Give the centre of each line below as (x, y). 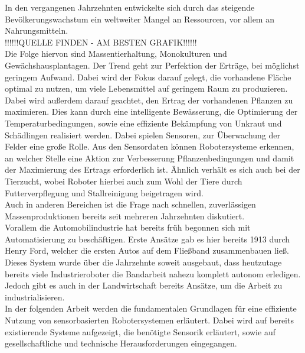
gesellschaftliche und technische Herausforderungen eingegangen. (121, 343)
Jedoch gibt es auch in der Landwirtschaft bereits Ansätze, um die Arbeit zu (144, 285)
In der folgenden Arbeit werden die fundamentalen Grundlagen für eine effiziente (151, 308)
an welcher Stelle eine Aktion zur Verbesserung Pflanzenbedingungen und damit (150, 158)
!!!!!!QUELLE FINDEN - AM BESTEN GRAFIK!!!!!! (101, 42)
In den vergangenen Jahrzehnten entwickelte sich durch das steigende (130, 7)
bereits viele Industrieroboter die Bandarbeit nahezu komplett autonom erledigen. (153, 273)
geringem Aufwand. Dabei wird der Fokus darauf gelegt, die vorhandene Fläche (148, 77)
